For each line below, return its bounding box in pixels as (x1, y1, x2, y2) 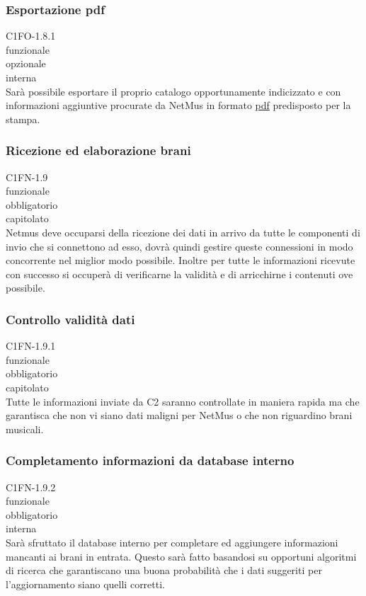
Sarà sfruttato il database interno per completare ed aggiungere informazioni (6, 534, 338, 549)
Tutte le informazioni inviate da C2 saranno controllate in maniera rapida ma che (6, 394, 360, 408)
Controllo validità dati (6, 310, 135, 328)
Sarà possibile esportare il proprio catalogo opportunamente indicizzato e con (6, 84, 341, 98)
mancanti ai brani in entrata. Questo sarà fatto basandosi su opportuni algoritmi (6, 549, 357, 563)
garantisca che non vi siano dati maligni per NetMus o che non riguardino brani (6, 408, 353, 423)
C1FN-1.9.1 (6, 338, 56, 353)
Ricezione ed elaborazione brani (6, 142, 191, 159)
